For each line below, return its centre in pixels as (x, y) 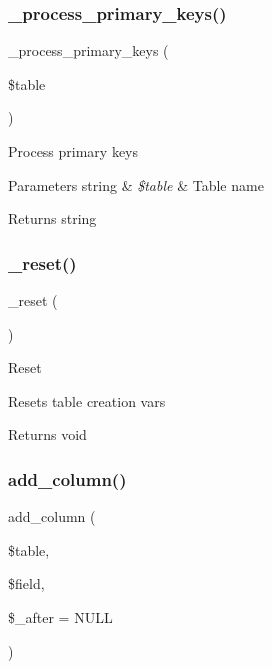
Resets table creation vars (87, 400)
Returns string (52, 218)
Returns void (47, 434)
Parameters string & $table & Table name (136, 184)
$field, (26, 583)
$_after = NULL (60, 616)
